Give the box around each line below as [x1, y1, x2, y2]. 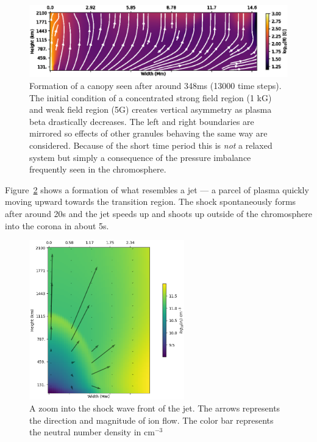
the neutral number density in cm [29, 426, 155, 438]
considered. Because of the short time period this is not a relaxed [29, 138, 272, 151]
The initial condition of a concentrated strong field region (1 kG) [29, 91, 272, 104]
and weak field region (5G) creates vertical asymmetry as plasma [29, 103, 272, 116]
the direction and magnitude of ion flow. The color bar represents [29, 413, 274, 426]
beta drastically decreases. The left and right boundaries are [29, 115, 254, 127]
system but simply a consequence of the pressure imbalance [29, 151, 251, 163]
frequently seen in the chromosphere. [29, 163, 166, 176]
